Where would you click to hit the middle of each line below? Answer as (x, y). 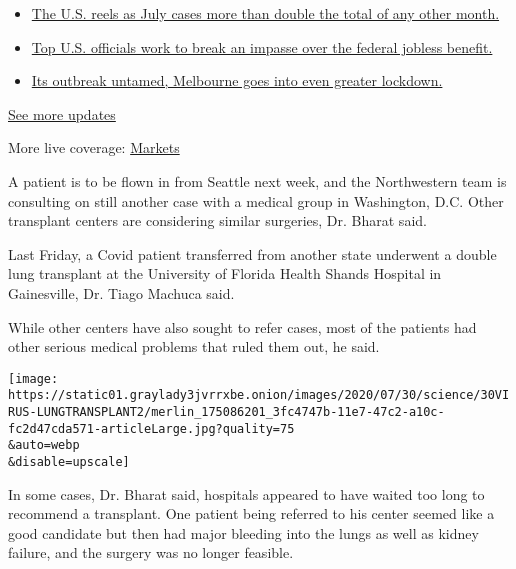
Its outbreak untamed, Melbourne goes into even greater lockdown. (237, 80)
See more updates (62, 113)
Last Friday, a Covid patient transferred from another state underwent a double (252, 253)
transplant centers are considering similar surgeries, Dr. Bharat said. (217, 220)
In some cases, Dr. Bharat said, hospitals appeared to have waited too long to (246, 493)
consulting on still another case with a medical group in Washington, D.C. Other (256, 200)
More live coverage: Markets (94, 147)
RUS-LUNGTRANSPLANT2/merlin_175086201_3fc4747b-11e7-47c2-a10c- (226, 412)
